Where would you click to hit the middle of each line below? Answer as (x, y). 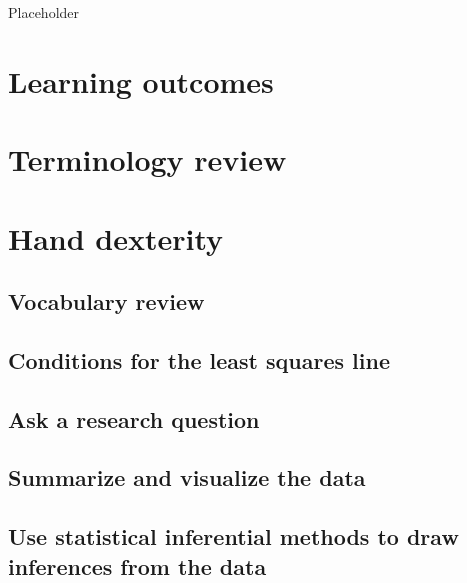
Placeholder (44, 12)
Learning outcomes (141, 80)
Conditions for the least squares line (199, 359)
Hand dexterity (116, 237)
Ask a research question (134, 418)
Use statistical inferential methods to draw (233, 536)
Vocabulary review (106, 301)
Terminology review (147, 159)
